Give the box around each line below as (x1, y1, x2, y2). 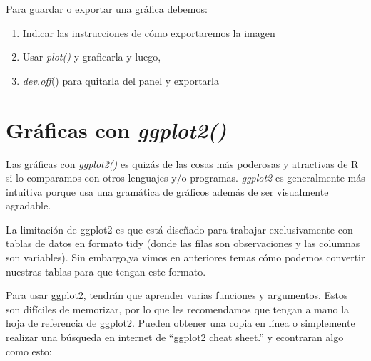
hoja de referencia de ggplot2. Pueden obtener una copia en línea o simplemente (6, 315, 355, 330)
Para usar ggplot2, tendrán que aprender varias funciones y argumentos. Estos (6, 288, 348, 303)
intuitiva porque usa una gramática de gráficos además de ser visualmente (6, 184, 329, 199)
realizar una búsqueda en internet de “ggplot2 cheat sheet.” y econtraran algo (6, 330, 344, 345)
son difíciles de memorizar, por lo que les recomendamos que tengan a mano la (6, 301, 350, 316)
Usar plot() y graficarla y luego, (22, 49, 161, 64)
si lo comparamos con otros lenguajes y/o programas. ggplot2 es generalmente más (6, 170, 365, 185)
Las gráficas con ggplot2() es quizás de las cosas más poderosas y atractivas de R (6, 156, 359, 171)
